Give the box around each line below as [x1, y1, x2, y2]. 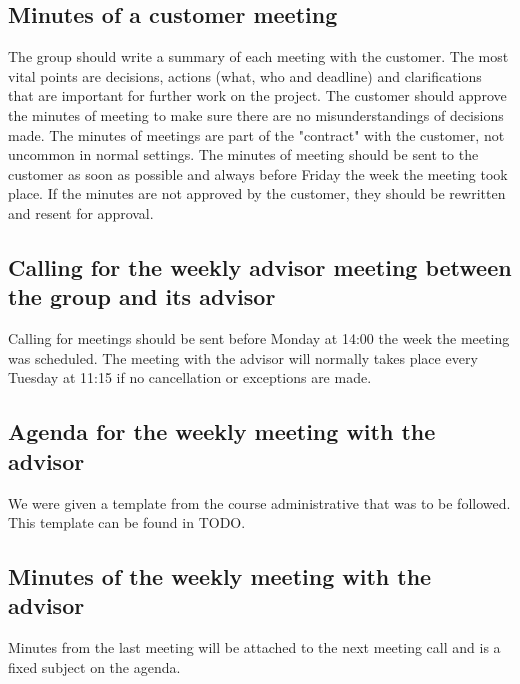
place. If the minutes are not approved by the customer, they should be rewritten [8, 183, 506, 204]
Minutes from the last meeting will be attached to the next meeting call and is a [8, 637, 501, 658]
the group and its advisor [8, 281, 276, 312]
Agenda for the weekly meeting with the [8, 416, 436, 447]
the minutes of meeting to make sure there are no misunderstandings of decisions [8, 104, 504, 125]
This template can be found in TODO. [8, 512, 246, 533]
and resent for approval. [8, 202, 154, 223]
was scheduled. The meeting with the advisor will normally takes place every [8, 347, 478, 368]
